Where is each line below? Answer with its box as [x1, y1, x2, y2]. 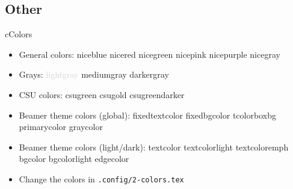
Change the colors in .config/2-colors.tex [19, 172, 184, 185]
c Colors [5, 28, 32, 40]
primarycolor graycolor [19, 120, 103, 133]
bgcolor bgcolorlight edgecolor [19, 152, 129, 165]
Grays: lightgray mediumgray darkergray [19, 68, 169, 81]
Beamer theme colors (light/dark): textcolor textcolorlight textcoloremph [19, 140, 289, 153]
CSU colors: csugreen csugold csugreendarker [19, 88, 185, 101]
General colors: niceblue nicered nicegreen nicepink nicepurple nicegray [19, 48, 280, 60]
